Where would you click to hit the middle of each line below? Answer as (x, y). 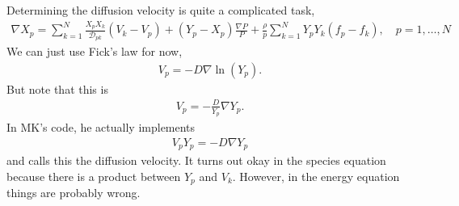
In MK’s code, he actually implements (101, 127)
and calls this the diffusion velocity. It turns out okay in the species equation (196, 160)
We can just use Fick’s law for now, (95, 51)
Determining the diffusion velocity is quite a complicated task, (161, 10)
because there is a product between (94, 176)
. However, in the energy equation (316, 176)
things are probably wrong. (74, 193)
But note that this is (57, 88)
